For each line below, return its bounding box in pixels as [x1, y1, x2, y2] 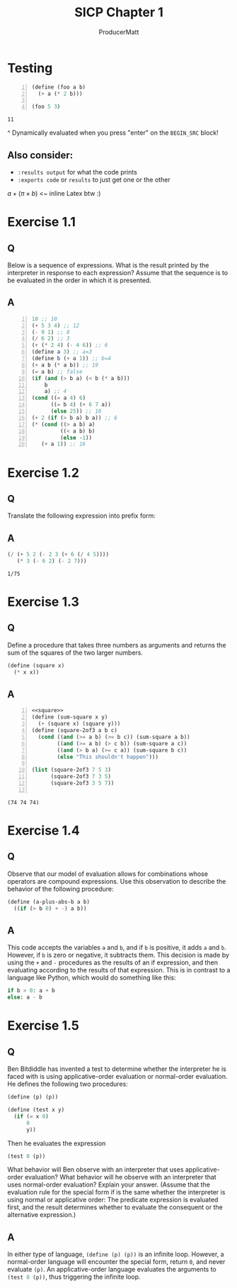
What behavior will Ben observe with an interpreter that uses [7, 1165, 184, 1174]
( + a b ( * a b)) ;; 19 [31, 361, 99, 369]
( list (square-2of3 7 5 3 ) [31, 767, 112, 774]
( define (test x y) [7, 1106, 65, 1114]
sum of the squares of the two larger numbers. [7, 648, 144, 657]
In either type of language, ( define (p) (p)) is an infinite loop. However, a [7, 1250, 224, 1259]
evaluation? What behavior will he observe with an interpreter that [24, 1173, 217, 1182]
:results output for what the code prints [17, 168, 138, 176]
